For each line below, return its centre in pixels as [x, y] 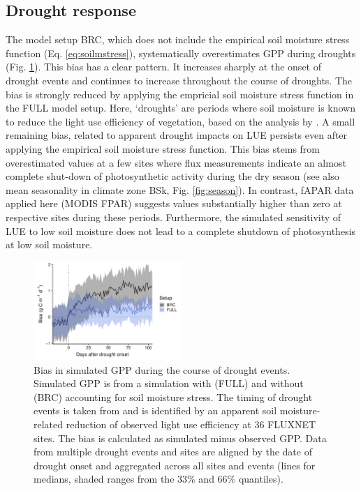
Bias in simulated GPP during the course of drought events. [162, 369]
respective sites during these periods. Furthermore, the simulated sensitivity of [174, 217]
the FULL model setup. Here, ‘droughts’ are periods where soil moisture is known [180, 108]
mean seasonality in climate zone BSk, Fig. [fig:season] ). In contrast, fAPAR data [180, 189]
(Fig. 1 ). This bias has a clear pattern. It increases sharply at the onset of [163, 67]
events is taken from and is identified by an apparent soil [155, 410]
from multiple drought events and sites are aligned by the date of [173, 452]
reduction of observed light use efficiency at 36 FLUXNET [191, 424]
